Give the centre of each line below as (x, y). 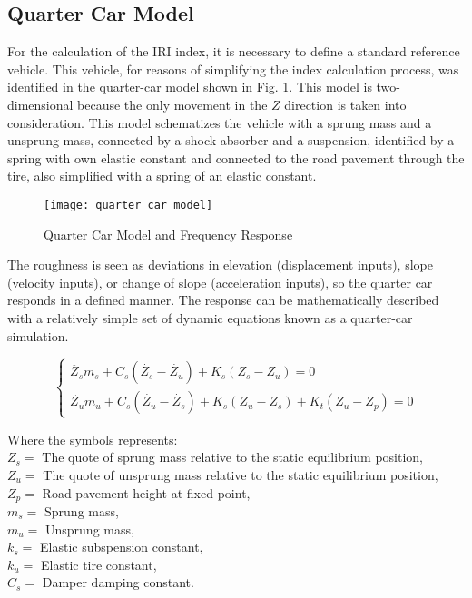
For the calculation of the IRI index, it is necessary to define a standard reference (234, 51)
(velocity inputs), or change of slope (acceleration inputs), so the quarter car (220, 282)
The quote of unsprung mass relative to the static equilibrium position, (241, 474)
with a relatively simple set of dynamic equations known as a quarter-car (210, 317)
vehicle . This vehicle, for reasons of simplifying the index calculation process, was (233, 69)
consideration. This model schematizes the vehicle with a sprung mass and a (220, 122)
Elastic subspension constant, (122, 547)
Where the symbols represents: (93, 439)
